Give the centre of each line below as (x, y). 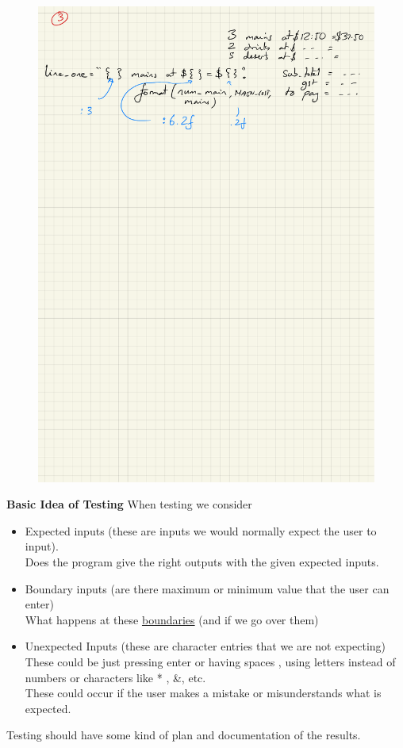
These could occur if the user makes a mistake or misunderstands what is (203, 693)
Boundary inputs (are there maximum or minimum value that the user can (207, 588)
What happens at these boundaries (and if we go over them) (172, 619)
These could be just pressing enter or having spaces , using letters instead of (210, 662)
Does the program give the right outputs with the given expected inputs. (202, 562)
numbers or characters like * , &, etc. (115, 677)
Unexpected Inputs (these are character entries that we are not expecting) (205, 646)
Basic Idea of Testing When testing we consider (129, 504)
